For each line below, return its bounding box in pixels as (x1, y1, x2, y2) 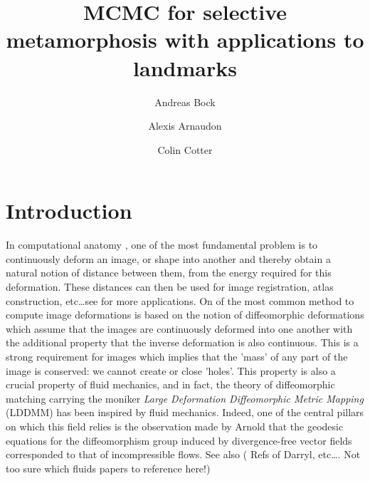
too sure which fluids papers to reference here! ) (6, 460, 211, 475)
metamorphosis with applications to (6, 25, 364, 54)
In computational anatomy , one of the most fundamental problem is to (6, 237, 318, 252)
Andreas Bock (154, 94, 216, 109)
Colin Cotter (157, 142, 213, 157)
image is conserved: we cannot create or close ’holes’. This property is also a (6, 363, 336, 378)
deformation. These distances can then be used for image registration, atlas (6, 279, 334, 294)
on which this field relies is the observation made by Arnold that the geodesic (6, 418, 344, 433)
